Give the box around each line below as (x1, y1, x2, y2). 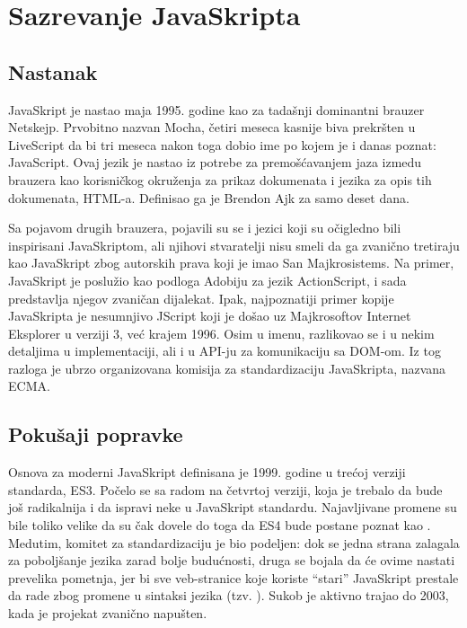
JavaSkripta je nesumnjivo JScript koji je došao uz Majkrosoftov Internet (8, 306, 411, 325)
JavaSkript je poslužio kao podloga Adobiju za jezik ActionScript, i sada (8, 270, 407, 289)
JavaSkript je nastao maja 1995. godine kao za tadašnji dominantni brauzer (8, 100, 425, 119)
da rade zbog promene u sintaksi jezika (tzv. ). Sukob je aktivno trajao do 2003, (8, 586, 449, 605)
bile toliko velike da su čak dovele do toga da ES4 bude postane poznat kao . (8, 516, 431, 535)
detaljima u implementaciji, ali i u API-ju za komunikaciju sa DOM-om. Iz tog (8, 341, 441, 360)
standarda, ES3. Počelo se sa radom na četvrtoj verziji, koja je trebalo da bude (8, 480, 443, 499)
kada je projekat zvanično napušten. (8, 604, 207, 623)
